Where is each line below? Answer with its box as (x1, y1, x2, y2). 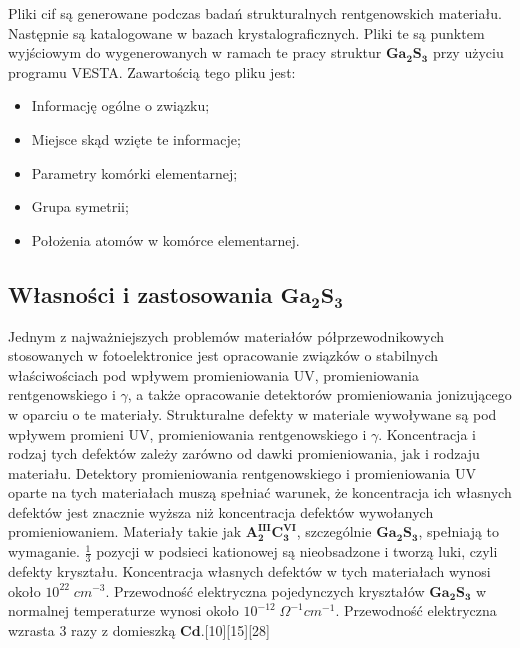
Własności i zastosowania (8, 278, 273, 309)
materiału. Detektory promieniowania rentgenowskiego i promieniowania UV (8, 462, 476, 483)
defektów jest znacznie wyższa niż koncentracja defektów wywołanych (8, 501, 434, 522)
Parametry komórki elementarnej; (31, 162, 238, 183)
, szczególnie (296, 521, 372, 542)
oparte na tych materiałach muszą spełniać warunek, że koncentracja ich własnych (8, 482, 512, 503)
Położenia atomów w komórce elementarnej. (31, 229, 300, 250)
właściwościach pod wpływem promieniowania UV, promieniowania (8, 364, 419, 385)
